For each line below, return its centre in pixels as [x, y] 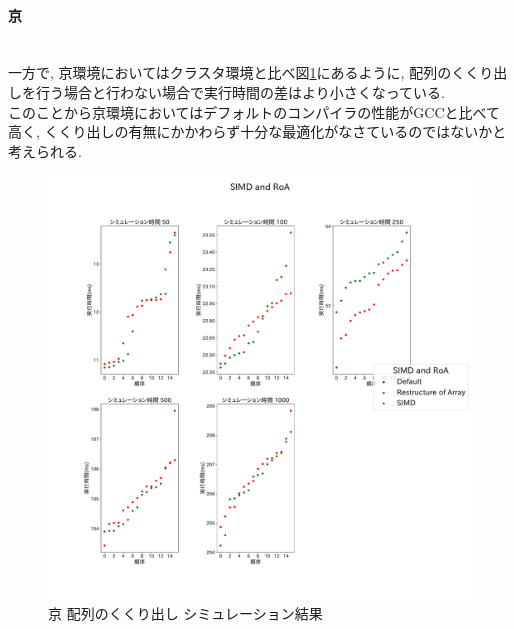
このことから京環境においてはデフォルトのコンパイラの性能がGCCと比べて [254, 111]
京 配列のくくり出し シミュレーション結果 [185, 612]
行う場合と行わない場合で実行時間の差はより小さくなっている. [240, 91]
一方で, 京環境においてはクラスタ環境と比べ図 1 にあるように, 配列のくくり [251, 72]
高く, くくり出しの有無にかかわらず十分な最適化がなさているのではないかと [257, 131]
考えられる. [45, 150]
